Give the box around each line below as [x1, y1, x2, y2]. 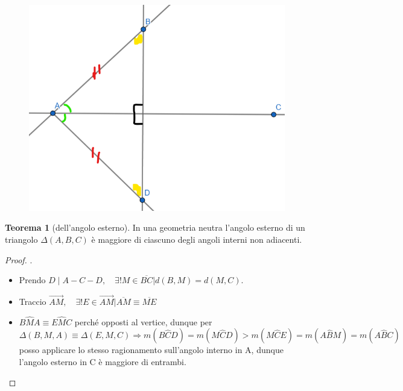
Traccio [19, 295, 46, 307]
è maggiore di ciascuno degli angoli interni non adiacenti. [91, 233, 302, 245]
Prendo [19, 274, 46, 286]
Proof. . [5, 253, 33, 266]
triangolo [5, 233, 38, 245]
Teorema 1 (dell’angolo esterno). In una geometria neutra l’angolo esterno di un [5, 221, 305, 234]
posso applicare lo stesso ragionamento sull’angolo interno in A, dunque [19, 343, 284, 356]
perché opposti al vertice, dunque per [74, 315, 212, 328]
